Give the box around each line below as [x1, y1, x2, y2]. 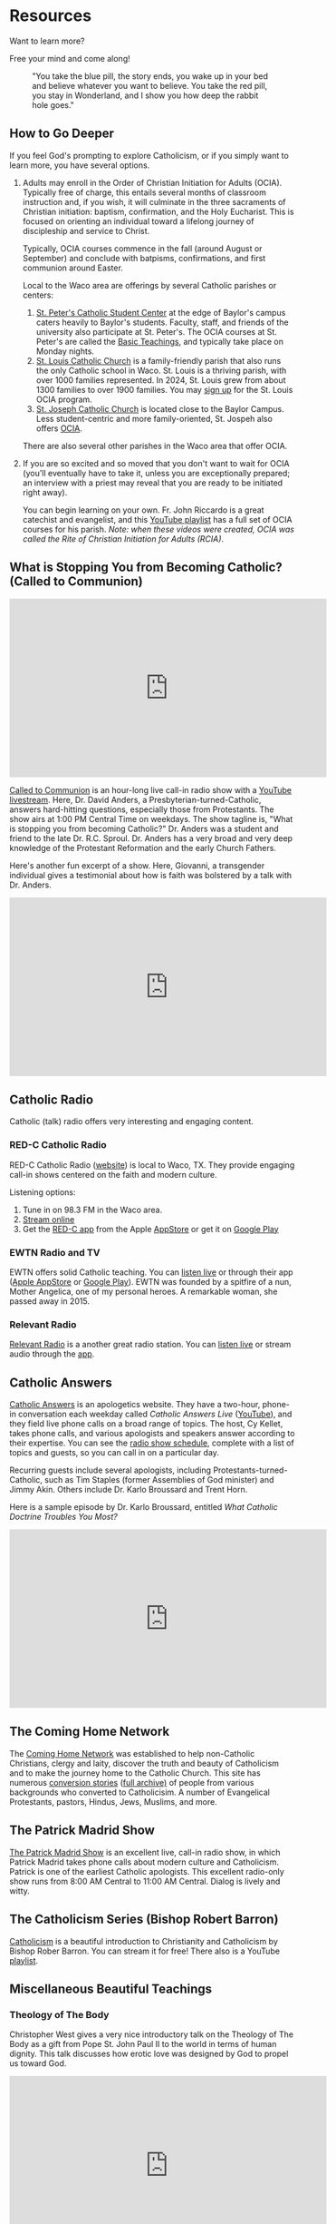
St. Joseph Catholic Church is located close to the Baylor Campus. [35, 403, 284, 414]
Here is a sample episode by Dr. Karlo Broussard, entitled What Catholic [9, 1502, 278, 1513]
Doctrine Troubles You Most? [9, 1512, 118, 1523]
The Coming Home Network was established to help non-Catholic [9, 1748, 255, 1759]
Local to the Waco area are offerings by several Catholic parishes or [22, 279, 277, 290]
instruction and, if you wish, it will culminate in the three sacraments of [22, 196, 287, 207]
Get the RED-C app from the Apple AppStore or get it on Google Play [22, 1223, 279, 1234]
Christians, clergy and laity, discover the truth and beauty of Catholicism [9, 1758, 279, 1768]
